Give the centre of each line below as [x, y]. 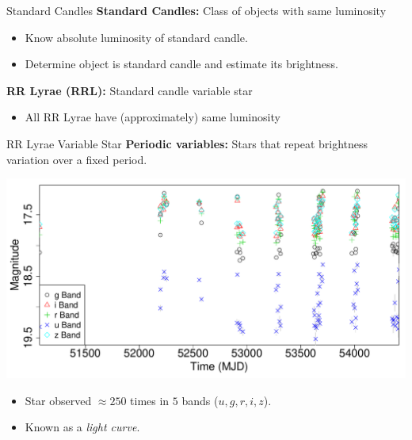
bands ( [200, 400]
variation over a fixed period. [77, 159]
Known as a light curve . [82, 427]
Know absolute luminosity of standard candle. [136, 37]
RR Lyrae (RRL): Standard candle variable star [130, 90]
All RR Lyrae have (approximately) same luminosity [153, 117]
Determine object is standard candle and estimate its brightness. [181, 64]
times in [150, 400]
